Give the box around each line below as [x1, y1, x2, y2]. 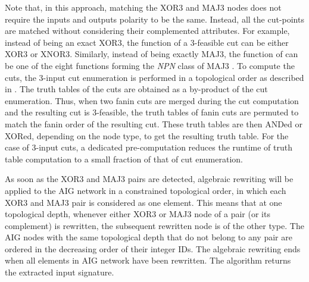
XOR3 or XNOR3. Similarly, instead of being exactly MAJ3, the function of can [5, 48, 298, 60]
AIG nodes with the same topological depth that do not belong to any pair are [5, 231, 292, 243]
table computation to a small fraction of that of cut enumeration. [5, 152, 243, 165]
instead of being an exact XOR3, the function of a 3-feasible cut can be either [5, 36, 289, 48]
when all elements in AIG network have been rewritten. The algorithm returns [5, 254, 291, 267]
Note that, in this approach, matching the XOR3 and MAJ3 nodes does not [5, 1, 282, 13]
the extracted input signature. [5, 266, 114, 278]
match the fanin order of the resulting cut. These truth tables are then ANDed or [5, 117, 302, 130]
